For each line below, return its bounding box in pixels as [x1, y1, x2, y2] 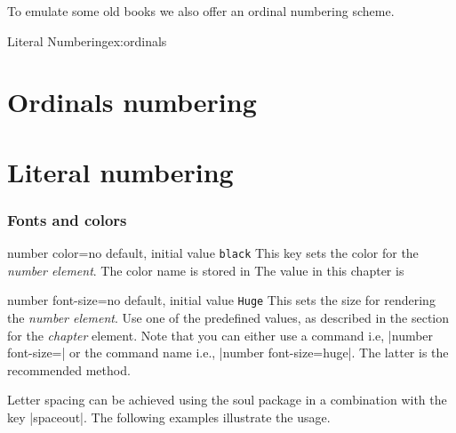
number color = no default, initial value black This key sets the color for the [7, 244, 419, 262]
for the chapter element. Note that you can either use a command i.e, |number [7, 325, 434, 344]
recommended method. [7, 360, 131, 379]
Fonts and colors [7, 208, 127, 230]
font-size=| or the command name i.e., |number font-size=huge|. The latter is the [7, 343, 449, 362]
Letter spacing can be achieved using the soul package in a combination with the [7, 390, 447, 409]
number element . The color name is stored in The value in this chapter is [7, 261, 404, 279]
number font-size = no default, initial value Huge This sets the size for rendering [7, 291, 436, 309]
